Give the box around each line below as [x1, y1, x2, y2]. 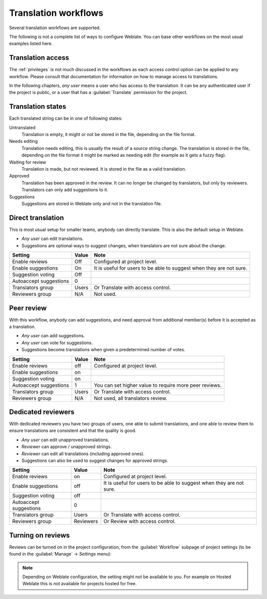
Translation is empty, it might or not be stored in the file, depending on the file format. [21, 132, 196, 138]
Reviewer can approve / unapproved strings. [21, 444, 112, 450]
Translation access [9, 53, 69, 62]
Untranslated [9, 124, 36, 131]
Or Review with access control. [103, 518, 176, 525]
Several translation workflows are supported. [9, 25, 101, 31]
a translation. [9, 323, 36, 329]
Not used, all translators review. [94, 395, 168, 402]
